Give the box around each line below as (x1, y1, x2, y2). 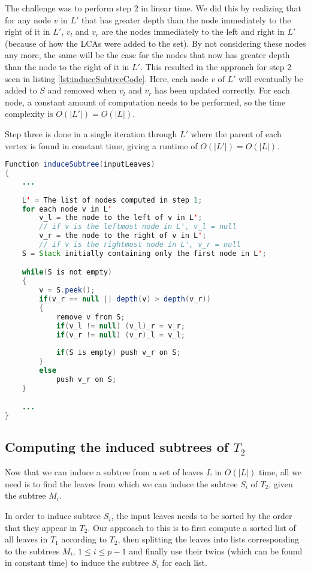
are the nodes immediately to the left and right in (101, 25, 285, 38)
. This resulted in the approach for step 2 (140, 60, 292, 73)
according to (61, 533, 107, 545)
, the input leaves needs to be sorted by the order (111, 509, 292, 522)
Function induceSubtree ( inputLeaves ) (5, 160, 155, 169)
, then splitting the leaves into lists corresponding (117, 533, 300, 545)
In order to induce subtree (5, 509, 101, 522)
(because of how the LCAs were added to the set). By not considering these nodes (5, 37, 306, 49)
